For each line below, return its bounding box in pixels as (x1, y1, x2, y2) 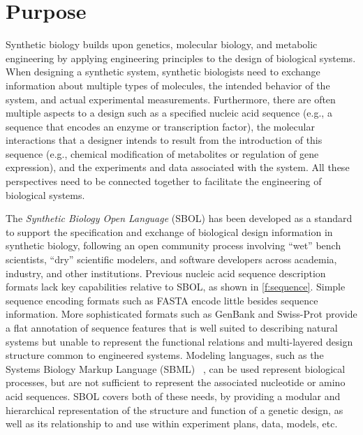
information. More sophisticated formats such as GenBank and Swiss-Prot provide (6, 307, 357, 321)
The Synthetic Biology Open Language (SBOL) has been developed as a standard (6, 211, 353, 226)
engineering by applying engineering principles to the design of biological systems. (6, 50, 356, 65)
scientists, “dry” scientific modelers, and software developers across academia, (6, 252, 337, 267)
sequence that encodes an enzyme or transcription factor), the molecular (6, 119, 315, 133)
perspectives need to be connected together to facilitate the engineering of (6, 174, 322, 189)
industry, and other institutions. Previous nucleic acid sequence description (6, 265, 326, 280)
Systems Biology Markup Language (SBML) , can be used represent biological (6, 361, 346, 376)
